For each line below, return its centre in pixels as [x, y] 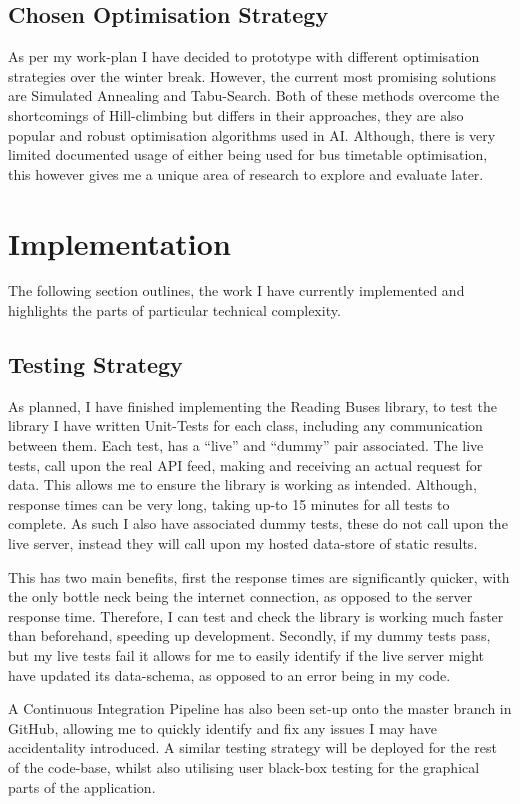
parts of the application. [82, 786]
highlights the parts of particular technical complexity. [174, 310]
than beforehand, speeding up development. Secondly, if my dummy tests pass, [249, 635]
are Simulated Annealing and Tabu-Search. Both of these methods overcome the [254, 95]
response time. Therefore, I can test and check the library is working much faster [256, 615]
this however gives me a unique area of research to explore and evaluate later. [246, 173]
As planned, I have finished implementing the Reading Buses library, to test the [252, 405]
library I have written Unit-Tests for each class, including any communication [245, 425]
